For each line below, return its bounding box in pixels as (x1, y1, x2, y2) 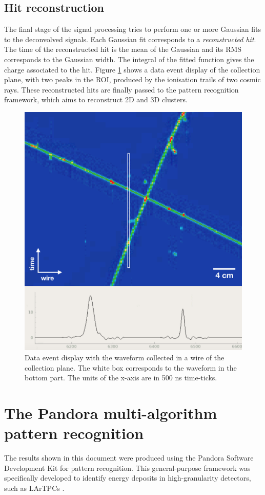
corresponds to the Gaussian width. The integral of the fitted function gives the (4, 53, 254, 64)
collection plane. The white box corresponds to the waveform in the (25, 362, 237, 373)
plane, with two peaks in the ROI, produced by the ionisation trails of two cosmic (4, 74, 261, 85)
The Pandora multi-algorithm (4, 402, 217, 423)
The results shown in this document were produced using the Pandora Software (4, 452, 254, 463)
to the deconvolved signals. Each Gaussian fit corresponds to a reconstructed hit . (4, 33, 256, 44)
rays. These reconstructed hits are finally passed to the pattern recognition (4, 84, 239, 95)
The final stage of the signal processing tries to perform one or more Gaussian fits (4, 24, 261, 34)
